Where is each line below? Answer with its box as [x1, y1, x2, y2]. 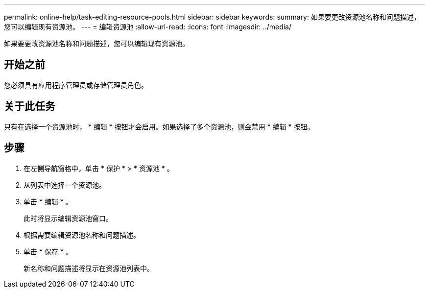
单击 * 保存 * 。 [24, 247, 72, 256]
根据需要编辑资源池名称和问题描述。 [24, 230, 140, 239]
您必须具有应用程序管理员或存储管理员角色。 [4, 80, 148, 89]
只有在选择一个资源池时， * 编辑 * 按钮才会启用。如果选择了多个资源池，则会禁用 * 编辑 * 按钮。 [4, 122, 314, 131]
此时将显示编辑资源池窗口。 [24, 214, 113, 222]
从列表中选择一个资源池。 [24, 180, 106, 189]
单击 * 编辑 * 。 [24, 197, 72, 206]
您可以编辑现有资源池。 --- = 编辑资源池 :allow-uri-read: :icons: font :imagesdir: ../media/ [4, 23, 292, 31]
